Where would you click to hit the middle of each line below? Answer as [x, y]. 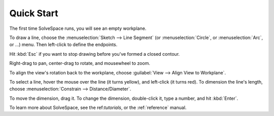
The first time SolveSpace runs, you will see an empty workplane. [78, 28]
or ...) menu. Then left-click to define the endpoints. [63, 45]
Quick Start [34, 13]
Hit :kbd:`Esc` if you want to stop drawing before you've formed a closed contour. [95, 54]
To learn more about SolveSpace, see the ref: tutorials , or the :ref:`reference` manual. [98, 108]
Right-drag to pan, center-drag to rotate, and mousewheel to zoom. [80, 63]
